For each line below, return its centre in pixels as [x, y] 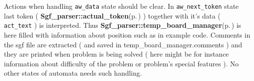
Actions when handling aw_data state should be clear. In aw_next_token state [121, 6]
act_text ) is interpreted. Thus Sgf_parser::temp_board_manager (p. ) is [123, 25]
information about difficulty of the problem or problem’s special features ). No [121, 63]
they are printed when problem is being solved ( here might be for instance [116, 54]
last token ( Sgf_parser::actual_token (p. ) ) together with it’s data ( [112, 15]
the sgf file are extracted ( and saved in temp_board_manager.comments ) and [123, 44]
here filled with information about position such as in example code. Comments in [127, 34]
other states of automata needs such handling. [73, 73]
